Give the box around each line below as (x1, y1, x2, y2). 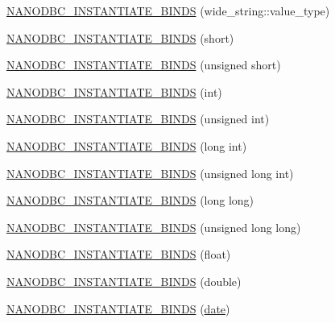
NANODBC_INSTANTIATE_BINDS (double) (6, 272, 242, 289)
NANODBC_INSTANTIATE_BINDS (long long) (6, 192, 254, 209)
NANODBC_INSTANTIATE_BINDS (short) (6, 29, 234, 46)
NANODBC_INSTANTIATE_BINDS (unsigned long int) (6, 164, 294, 181)
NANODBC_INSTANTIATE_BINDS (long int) (6, 137, 247, 154)
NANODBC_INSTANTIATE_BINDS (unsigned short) (6, 56, 281, 73)
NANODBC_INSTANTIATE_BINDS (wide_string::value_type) (6, 2, 330, 19)
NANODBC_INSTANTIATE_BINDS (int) (6, 83, 222, 100)
